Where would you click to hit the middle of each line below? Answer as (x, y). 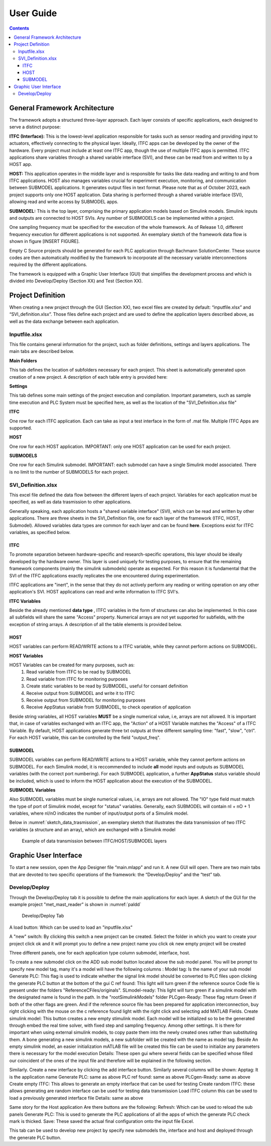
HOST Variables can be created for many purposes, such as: (72, 665)
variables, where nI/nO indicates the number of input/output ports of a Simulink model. (99, 813)
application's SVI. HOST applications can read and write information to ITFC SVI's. (94, 592)
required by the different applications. (48, 265)
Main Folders (23, 361)
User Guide (33, 13)
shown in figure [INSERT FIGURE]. (44, 241)
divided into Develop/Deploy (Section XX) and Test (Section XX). (76, 281)
